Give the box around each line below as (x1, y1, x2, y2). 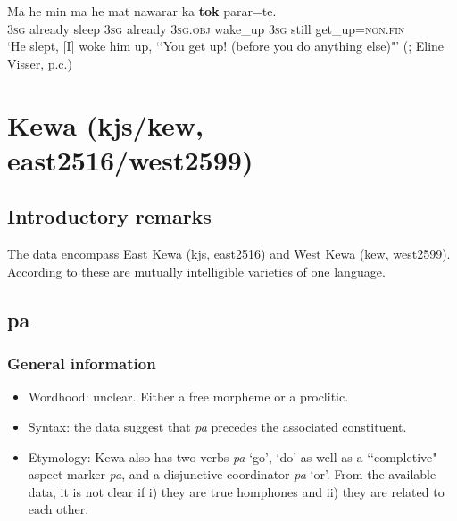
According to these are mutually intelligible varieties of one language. (7, 261, 386, 280)
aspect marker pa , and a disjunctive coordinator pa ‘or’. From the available (28, 465, 436, 484)
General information (7, 352, 156, 375)
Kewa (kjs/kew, (7, 106, 204, 143)
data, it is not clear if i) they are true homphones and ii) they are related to (28, 482, 445, 500)
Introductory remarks (7, 203, 212, 230)
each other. (28, 500, 89, 518)
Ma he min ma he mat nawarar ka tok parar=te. (7, 2, 277, 20)
